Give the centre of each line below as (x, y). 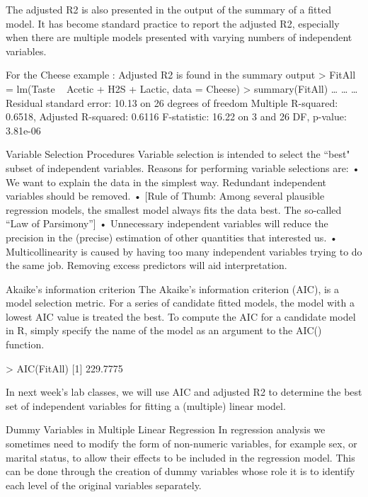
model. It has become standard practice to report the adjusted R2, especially (173, 23)
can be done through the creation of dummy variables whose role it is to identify (180, 471)
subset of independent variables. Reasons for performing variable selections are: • (183, 167)
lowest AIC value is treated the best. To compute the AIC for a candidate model (181, 316)
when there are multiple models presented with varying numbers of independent (179, 37)
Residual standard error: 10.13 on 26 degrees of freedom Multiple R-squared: (172, 102)
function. (25, 344)
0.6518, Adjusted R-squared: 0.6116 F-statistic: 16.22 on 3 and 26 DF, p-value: (176, 116)
